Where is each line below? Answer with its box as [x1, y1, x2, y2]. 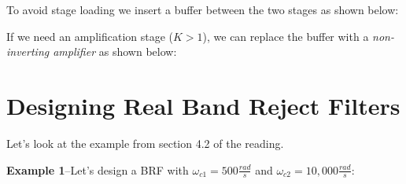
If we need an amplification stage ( [6, 28, 174, 44]
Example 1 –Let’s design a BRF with [6, 161, 189, 178]
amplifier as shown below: [53, 43, 177, 60]
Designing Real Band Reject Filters [6, 89, 400, 121]
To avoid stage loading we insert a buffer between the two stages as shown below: [6, 2, 399, 17]
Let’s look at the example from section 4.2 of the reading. [6, 134, 284, 151]
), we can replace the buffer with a [202, 28, 369, 44]
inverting [6, 43, 50, 60]
